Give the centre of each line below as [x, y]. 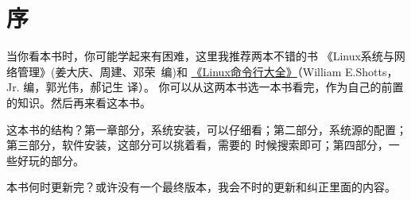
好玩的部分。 [50, 160]
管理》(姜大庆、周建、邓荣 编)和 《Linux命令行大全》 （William [179, 71]
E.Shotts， [372, 71]
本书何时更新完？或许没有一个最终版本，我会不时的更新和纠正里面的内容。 [201, 187]
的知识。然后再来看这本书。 [79, 102]
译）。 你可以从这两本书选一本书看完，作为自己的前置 [265, 87]
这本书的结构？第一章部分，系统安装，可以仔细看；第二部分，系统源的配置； [207, 129]
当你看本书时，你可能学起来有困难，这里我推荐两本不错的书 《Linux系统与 [200, 56]
